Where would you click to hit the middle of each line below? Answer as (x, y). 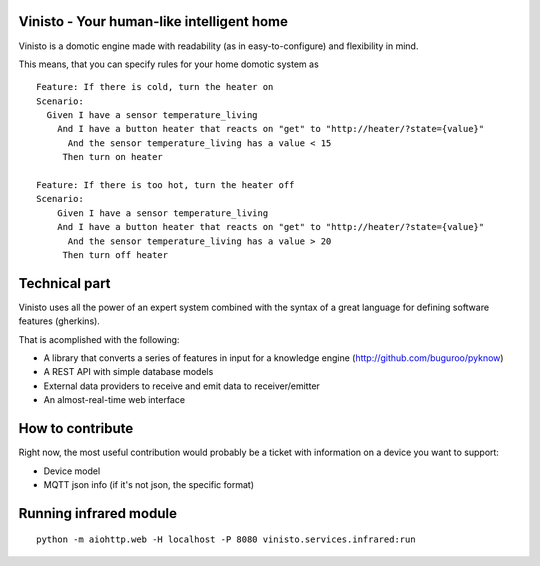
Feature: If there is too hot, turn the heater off (165, 185)
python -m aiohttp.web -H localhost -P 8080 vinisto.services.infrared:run (226, 539)
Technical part (64, 283)
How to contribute (76, 428)
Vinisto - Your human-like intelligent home (153, 21)
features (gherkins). (59, 321)
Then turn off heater (115, 254)
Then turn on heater (113, 157)
